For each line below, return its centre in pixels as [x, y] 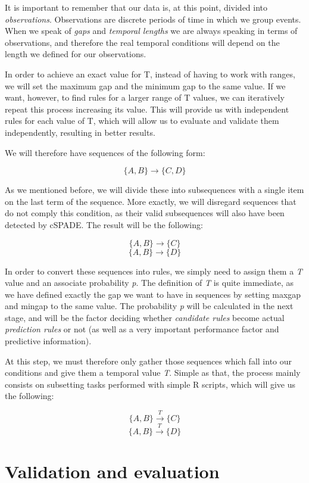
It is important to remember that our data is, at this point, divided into [136, 7]
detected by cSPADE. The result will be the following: [104, 224]
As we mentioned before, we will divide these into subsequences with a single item [154, 190]
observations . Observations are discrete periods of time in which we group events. [153, 19]
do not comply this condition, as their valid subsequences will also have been [145, 213]
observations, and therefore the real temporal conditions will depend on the [142, 42]
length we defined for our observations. [76, 54]
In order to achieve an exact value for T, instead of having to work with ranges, [150, 74]
